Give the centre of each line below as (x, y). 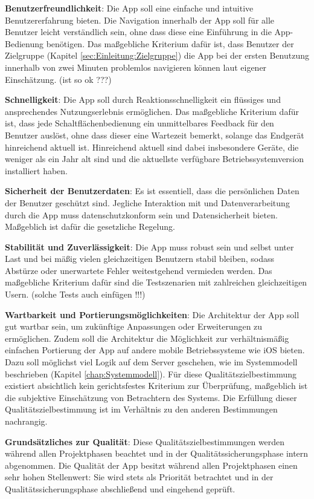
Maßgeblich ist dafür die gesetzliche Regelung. (90, 227)
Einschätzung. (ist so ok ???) (58, 79)
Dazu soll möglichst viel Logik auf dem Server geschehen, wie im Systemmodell (151, 362)
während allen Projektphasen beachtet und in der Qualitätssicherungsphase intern (157, 453)
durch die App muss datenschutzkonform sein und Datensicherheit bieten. (141, 214)
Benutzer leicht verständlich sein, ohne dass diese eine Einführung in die (138, 32)
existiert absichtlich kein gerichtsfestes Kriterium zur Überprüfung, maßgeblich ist (156, 386)
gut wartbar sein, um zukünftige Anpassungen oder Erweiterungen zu (134, 326)
